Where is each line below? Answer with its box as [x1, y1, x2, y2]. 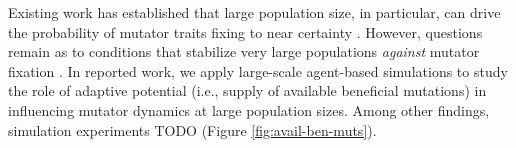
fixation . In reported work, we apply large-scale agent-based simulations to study [8, 60, 508, 81]
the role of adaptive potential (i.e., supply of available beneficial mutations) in [8, 80, 487, 101]
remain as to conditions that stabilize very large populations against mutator [8, 41, 480, 62]
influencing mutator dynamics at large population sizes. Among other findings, [8, 99, 490, 120]
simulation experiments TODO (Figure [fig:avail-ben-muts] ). [8, 119, 377, 140]
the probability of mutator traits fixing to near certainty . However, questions [8, 21, 483, 42]
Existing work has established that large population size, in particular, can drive [8, 2, 501, 22]
